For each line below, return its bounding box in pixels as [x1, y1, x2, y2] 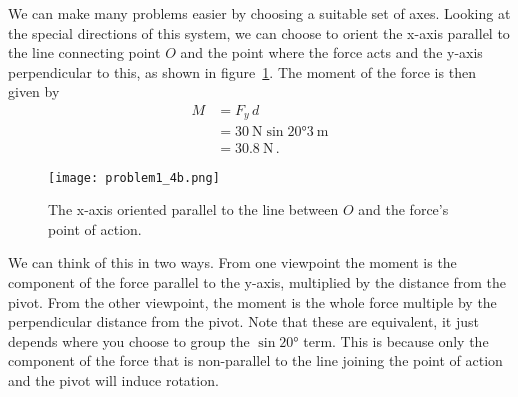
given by [8, 81, 60, 102]
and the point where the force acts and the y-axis [180, 42, 483, 63]
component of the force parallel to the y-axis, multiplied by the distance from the [8, 271, 507, 292]
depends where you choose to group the [8, 330, 250, 351]
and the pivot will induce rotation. [8, 369, 219, 390]
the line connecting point [8, 42, 161, 63]
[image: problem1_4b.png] [48, 170, 220, 185]
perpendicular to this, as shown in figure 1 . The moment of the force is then [8, 61, 476, 82]
